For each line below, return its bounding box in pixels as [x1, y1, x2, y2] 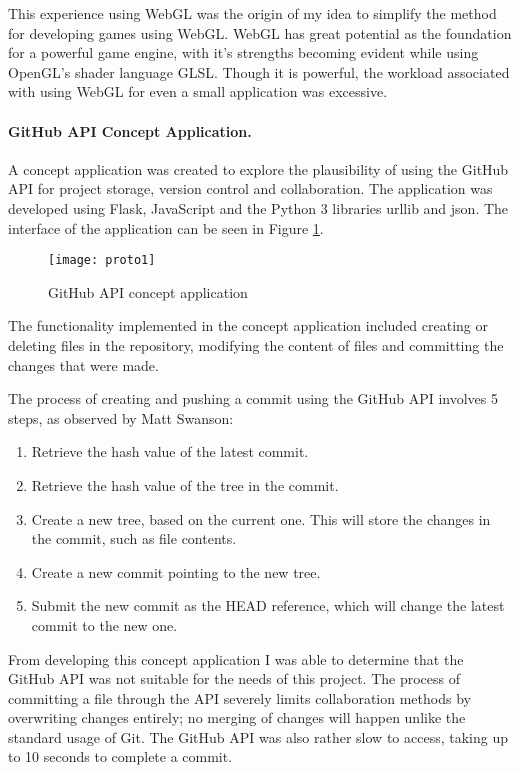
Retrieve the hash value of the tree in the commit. [31, 474, 339, 495]
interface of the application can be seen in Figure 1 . [8, 217, 324, 238]
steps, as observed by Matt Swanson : [8, 407, 234, 428]
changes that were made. [8, 354, 159, 375]
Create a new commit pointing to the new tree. [31, 561, 321, 582]
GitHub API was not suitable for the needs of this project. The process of [8, 668, 460, 689]
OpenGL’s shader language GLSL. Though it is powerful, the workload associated [8, 61, 510, 82]
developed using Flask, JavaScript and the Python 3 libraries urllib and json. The [8, 197, 509, 218]
